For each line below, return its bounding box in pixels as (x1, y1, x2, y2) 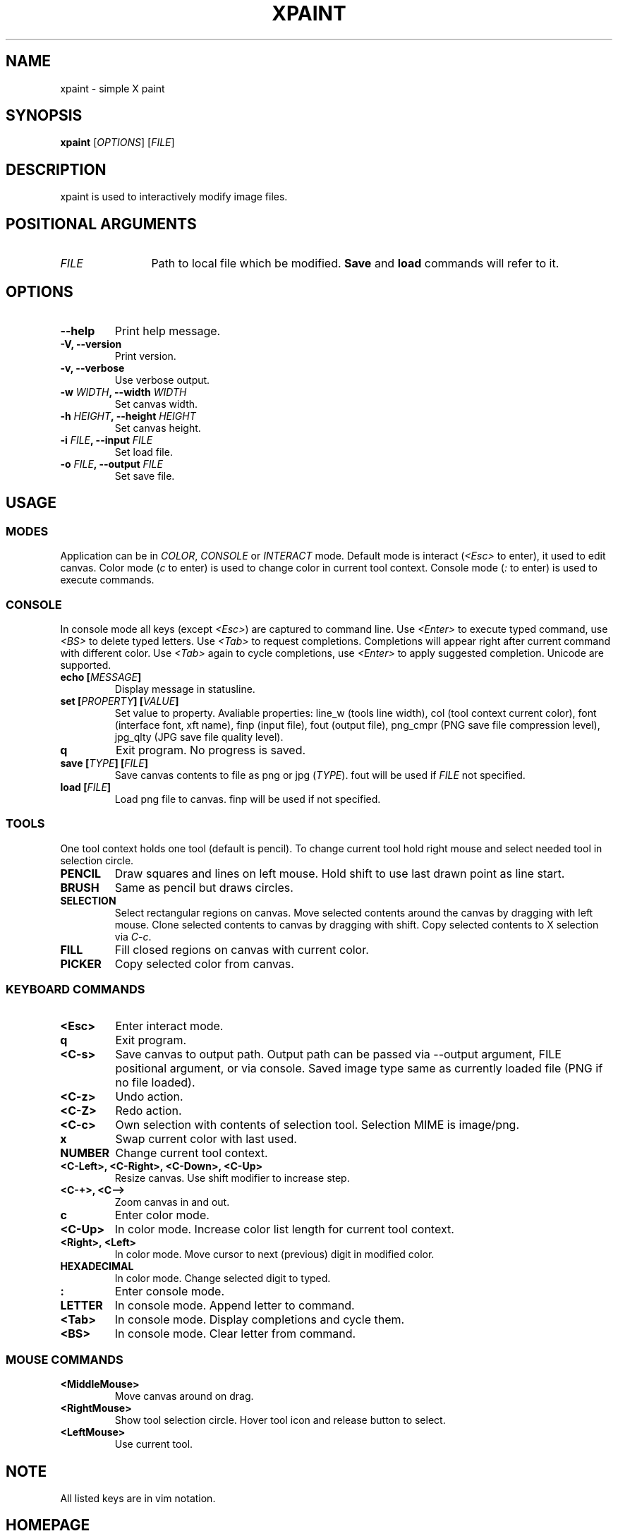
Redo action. (115, 1103, 182, 1118)
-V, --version (60, 337, 122, 350)
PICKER (60, 956, 102, 971)
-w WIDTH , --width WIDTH (60, 385, 187, 398)
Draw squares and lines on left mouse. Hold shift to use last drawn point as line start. (114, 866, 565, 881)
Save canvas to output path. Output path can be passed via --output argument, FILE (115, 1047, 562, 1062)
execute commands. (60, 574, 154, 586)
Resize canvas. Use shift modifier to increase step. (114, 1172, 350, 1185)
